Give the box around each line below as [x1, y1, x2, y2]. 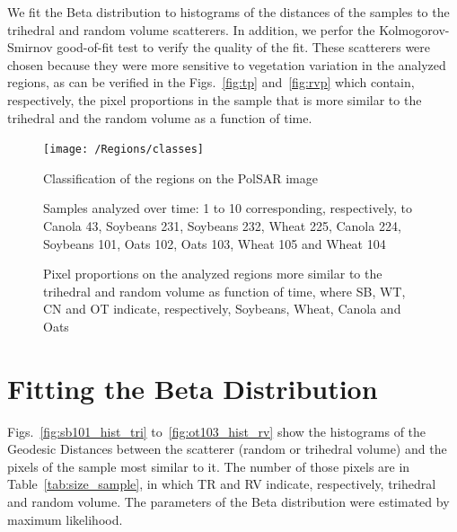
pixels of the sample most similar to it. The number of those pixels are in [7, 457, 410, 475]
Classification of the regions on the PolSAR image [43, 168, 318, 187]
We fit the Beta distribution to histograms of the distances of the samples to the [7, 3, 450, 21]
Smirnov [7, 38, 53, 57]
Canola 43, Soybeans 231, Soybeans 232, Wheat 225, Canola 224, [43, 217, 401, 235]
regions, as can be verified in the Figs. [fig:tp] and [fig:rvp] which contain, [7, 73, 415, 92]
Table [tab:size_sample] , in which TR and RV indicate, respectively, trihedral [7, 474, 436, 493]
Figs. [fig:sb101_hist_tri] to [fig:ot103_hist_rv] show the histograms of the [7, 421, 426, 440]
